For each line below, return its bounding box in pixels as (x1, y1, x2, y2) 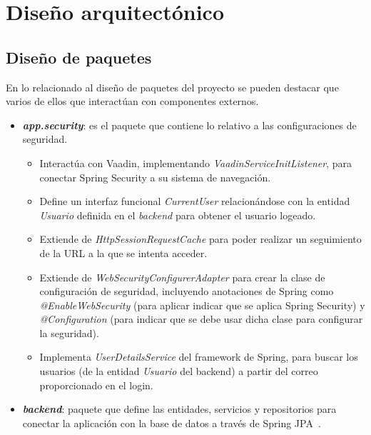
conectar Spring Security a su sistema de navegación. (39, 169, 271, 184)
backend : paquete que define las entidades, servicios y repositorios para (22, 401, 337, 416)
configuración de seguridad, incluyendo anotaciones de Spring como (39, 284, 334, 299)
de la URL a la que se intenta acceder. (39, 245, 208, 260)
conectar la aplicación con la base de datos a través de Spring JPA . (22, 415, 321, 430)
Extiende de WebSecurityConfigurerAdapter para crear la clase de (39, 269, 325, 284)
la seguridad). (39, 325, 99, 340)
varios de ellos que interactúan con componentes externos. (6, 94, 259, 109)
